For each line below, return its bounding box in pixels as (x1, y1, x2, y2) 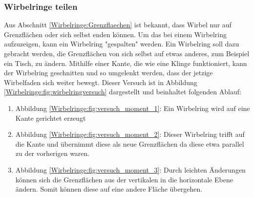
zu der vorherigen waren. (15, 148, 90, 158)
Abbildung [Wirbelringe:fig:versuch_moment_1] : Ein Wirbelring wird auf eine (15, 103, 250, 113)
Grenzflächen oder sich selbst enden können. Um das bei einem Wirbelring (4, 29, 227, 39)
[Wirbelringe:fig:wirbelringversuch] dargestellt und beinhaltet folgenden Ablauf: (4, 87, 241, 97)
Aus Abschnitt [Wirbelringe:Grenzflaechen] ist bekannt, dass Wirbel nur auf (4, 20, 232, 30)
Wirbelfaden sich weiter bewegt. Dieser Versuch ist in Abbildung (4, 77, 197, 87)
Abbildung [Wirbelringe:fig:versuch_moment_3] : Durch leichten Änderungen (15, 164, 246, 175)
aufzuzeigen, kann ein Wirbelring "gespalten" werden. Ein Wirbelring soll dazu (4, 39, 239, 49)
